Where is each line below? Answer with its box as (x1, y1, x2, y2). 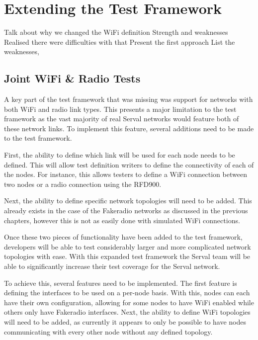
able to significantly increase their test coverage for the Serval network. (4, 261, 220, 271)
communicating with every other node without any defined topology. (4, 326, 213, 337)
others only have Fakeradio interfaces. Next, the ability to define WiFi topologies (4, 307, 251, 317)
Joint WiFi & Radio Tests (4, 71, 141, 86)
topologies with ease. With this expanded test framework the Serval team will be (4, 251, 251, 261)
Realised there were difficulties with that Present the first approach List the (4, 36, 235, 47)
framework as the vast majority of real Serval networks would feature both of (4, 113, 239, 124)
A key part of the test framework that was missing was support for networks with (4, 94, 253, 104)
